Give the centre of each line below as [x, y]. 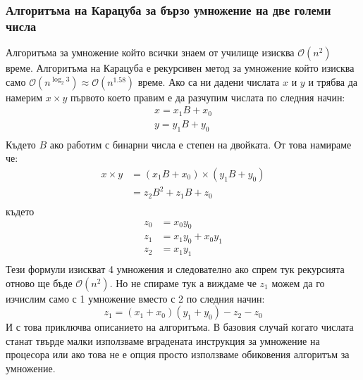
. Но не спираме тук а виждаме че [183, 283]
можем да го [298, 283]
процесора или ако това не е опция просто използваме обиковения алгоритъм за [178, 354]
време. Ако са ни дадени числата [209, 81]
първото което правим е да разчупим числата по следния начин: [208, 97]
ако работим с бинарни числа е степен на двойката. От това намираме [201, 144]
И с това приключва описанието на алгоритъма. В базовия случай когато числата [180, 327]
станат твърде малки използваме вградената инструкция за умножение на [163, 340]
